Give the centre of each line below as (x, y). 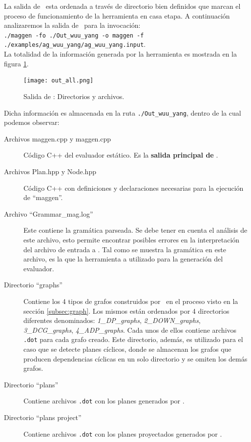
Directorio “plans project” (43, 417)
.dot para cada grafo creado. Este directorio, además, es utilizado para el (133, 339)
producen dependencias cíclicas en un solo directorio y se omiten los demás (136, 358)
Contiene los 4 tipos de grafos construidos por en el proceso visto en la (131, 301)
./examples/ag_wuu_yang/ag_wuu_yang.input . (75, 44)
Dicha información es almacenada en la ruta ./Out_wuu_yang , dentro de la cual (123, 112)
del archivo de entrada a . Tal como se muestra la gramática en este (125, 249)
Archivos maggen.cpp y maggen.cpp (58, 138)
